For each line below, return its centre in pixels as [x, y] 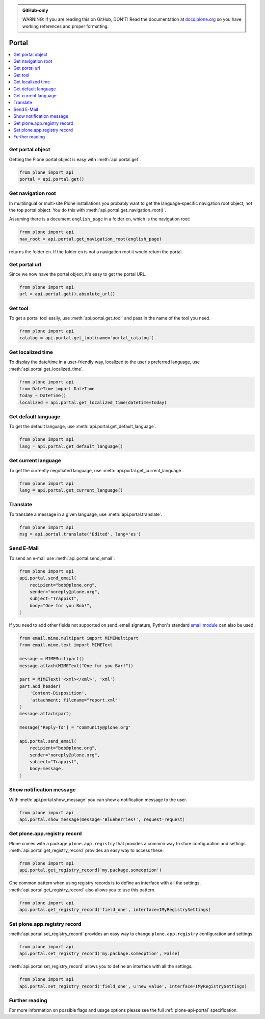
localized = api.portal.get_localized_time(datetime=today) [93, 402]
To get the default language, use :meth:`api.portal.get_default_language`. [83, 427]
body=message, [47, 769]
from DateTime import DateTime [57, 389]
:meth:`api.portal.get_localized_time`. [46, 369]
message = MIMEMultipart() [52, 659]
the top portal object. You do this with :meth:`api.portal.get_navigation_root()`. [88, 210]
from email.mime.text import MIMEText [66, 645]
